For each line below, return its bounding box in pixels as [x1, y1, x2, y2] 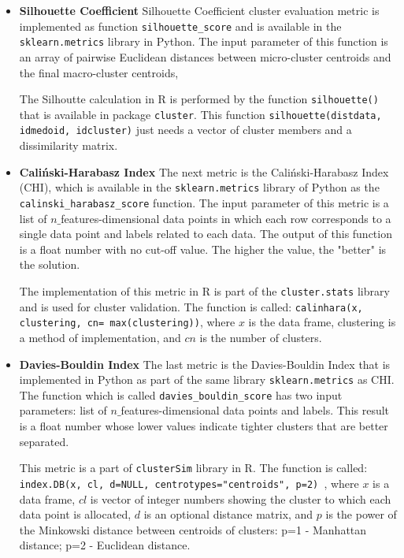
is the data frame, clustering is [248, 314, 396, 330]
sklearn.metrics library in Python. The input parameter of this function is [19, 33, 388, 50]
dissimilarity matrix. [19, 137, 118, 154]
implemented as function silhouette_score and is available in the [19, 17, 342, 34]
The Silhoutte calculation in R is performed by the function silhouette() [19, 91, 379, 107]
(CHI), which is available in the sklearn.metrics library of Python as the [19, 179, 380, 195]
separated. [19, 433, 69, 449]
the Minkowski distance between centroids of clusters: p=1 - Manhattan [19, 521, 367, 538]
